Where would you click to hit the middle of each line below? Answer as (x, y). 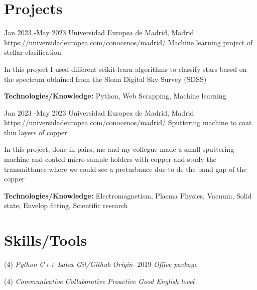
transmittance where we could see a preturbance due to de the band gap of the (125, 169)
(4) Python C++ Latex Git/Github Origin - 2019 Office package (101, 264)
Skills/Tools (45, 240)
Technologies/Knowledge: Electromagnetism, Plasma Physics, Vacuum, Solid (128, 195)
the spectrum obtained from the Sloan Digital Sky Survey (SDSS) (105, 79)
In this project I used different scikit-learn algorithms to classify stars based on (125, 69)
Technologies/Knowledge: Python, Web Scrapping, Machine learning (115, 96)
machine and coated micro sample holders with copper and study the (110, 159)
